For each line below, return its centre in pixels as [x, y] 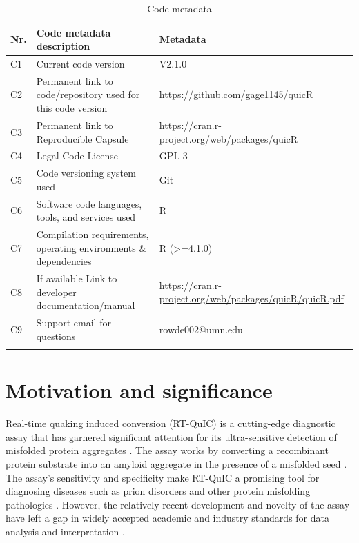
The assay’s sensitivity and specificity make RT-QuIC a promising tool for [163, 477]
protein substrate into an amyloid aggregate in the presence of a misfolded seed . [176, 463]
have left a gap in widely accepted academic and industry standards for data [167, 518]
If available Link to [77, 278]
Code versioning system [86, 173]
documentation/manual [86, 305]
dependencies [64, 261]
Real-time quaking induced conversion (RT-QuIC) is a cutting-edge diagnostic [171, 423]
